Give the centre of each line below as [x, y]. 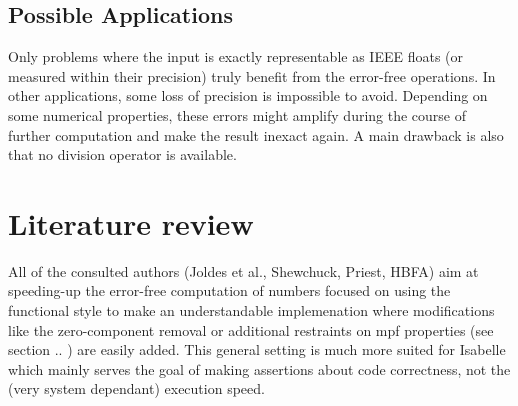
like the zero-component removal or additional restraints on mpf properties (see [251, 329]
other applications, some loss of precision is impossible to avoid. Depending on [248, 95]
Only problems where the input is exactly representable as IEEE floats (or [235, 56]
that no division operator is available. [122, 154]
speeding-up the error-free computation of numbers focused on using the [229, 290]
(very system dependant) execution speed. [136, 388]
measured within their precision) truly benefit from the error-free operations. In [252, 75]
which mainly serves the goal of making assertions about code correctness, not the [259, 368]
